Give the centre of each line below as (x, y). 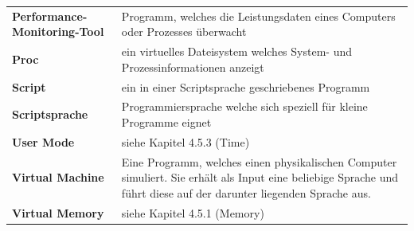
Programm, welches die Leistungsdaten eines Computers (258, 16)
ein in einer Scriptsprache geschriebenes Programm (246, 86)
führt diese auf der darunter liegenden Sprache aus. (246, 192)
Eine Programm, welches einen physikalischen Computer (259, 161)
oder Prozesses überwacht (184, 31)
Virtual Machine (58, 177)
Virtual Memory (58, 212)
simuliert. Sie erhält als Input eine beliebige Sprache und (260, 177)
